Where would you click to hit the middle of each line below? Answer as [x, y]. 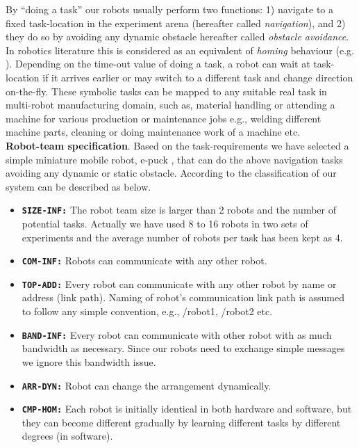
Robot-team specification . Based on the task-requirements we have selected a [177, 145]
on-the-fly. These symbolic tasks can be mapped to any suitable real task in [166, 91]
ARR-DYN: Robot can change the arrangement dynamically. [147, 385]
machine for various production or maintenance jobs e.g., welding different [164, 118]
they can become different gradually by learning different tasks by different [181, 422]
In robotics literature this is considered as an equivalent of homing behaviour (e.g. [180, 50]
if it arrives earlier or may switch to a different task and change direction [198, 77]
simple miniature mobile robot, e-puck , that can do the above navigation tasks [174, 159]
